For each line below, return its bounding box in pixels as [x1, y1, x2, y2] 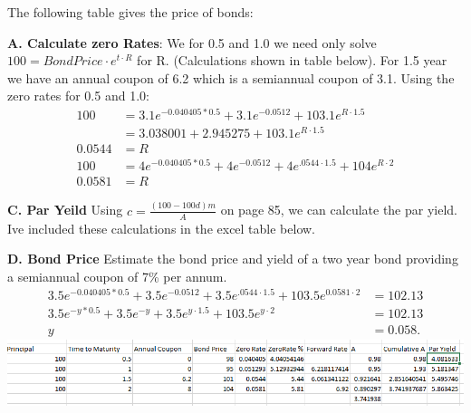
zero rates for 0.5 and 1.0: [7, 86, 149, 105]
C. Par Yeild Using [7, 200, 123, 219]
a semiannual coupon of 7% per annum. [7, 266, 227, 285]
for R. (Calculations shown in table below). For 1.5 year [137, 51, 447, 70]
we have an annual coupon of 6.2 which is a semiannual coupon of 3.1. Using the [7, 68, 455, 87]
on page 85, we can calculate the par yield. [220, 200, 457, 219]
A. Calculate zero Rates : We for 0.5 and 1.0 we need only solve [7, 33, 377, 52]
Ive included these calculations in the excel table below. [7, 218, 316, 237]
